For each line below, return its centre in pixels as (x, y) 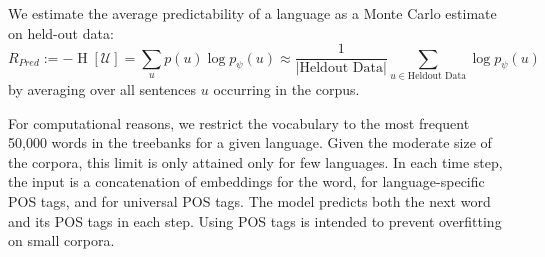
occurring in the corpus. (286, 88)
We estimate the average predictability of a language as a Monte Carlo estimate (252, 13)
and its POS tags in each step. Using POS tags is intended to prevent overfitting (255, 220)
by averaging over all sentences (102, 88)
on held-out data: (61, 32)
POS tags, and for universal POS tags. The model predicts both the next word (249, 200)
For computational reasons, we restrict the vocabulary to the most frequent (239, 122)
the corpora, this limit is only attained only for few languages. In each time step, (255, 161)
